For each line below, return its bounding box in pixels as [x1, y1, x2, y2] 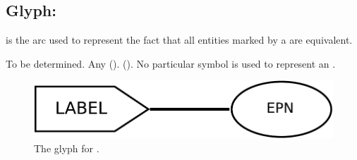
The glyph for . [34, 140, 99, 155]
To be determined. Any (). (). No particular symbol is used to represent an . [6, 56, 336, 70]
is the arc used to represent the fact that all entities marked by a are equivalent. [6, 32, 353, 47]
